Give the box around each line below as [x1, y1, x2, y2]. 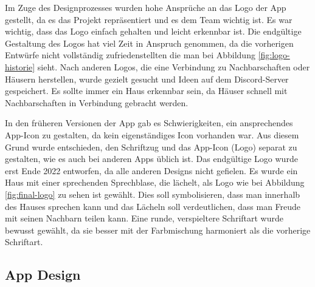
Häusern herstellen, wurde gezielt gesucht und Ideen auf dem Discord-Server [5, 72, 289, 85]
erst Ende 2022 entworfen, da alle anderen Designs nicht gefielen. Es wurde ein [5, 164, 298, 177]
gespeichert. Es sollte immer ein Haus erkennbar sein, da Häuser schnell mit [5, 84, 288, 97]
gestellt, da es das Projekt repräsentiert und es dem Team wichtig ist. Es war [5, 13, 292, 25]
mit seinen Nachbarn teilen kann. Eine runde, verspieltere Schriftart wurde [5, 212, 283, 225]
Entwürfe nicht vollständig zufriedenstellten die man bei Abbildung [5, 49, 255, 61]
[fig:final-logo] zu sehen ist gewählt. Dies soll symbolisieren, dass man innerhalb [5, 187, 300, 200]
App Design [5, 265, 81, 284]
